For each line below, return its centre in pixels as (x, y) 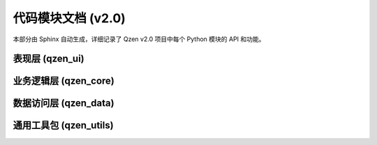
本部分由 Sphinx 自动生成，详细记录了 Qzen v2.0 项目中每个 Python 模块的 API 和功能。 (139, 39)
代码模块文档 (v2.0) (69, 18)
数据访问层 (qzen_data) (64, 104)
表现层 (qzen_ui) (49, 59)
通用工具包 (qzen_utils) (64, 125)
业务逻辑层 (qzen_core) (64, 81)
